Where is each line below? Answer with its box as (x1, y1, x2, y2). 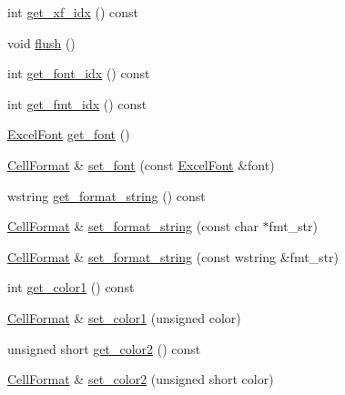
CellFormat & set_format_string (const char (7, 217, 259, 236)
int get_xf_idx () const (7, 3, 138, 21)
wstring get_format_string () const (7, 186, 206, 205)
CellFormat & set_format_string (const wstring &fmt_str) (7, 247, 340, 266)
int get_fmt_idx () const (7, 94, 147, 113)
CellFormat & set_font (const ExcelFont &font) (7, 155, 275, 174)
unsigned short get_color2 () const (7, 339, 201, 358)
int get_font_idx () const (7, 64, 150, 83)
